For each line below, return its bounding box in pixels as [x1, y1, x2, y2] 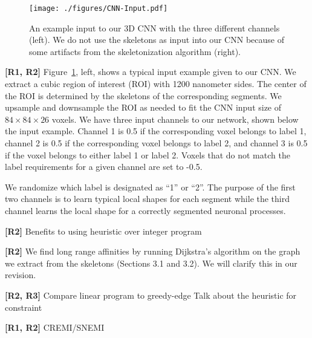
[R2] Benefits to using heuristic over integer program [5, 224, 202, 237]
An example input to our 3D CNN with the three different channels [29, 21, 280, 34]
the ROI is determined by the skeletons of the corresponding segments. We [5, 89, 282, 102]
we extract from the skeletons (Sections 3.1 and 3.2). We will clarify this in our [5, 256, 297, 269]
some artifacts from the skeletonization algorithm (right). [29, 45, 241, 57]
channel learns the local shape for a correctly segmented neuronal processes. [5, 204, 286, 216]
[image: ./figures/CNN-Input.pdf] [29, 4, 168, 13]
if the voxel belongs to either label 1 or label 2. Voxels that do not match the [5, 148, 290, 161]
